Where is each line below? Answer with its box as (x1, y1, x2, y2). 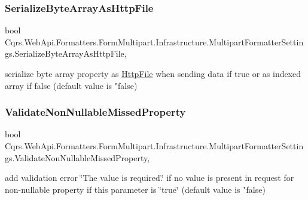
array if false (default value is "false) (5, 79, 138, 91)
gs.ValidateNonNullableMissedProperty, (5, 151, 150, 164)
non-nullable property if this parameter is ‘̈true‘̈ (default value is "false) (5, 183, 266, 195)
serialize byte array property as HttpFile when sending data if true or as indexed (5, 67, 301, 79)
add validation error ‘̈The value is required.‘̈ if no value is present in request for (5, 171, 294, 184)
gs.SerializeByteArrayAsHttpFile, (5, 47, 127, 60)
